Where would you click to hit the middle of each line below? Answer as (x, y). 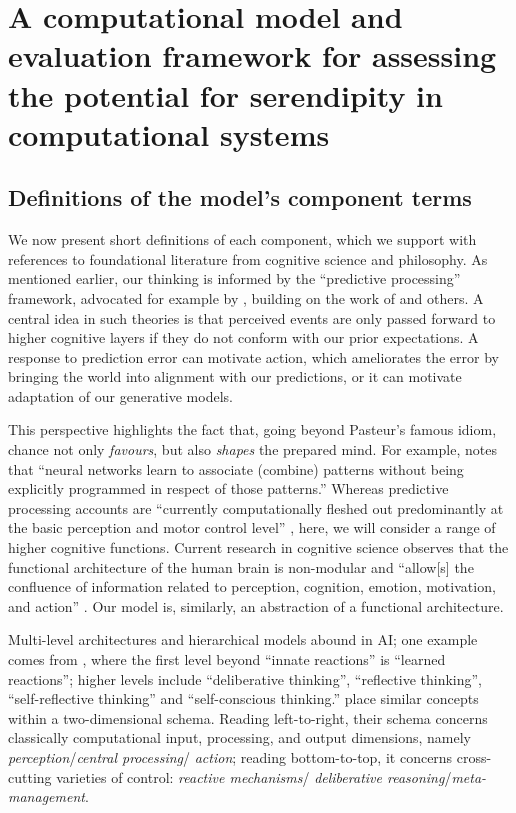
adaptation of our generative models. (120, 395)
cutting (30, 776)
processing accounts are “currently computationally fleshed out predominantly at (256, 507)
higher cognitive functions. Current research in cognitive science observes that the (258, 547)
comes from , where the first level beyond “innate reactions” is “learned (227, 659)
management (46, 796)
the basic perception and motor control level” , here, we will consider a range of (252, 527)
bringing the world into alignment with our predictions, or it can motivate (235, 376)
